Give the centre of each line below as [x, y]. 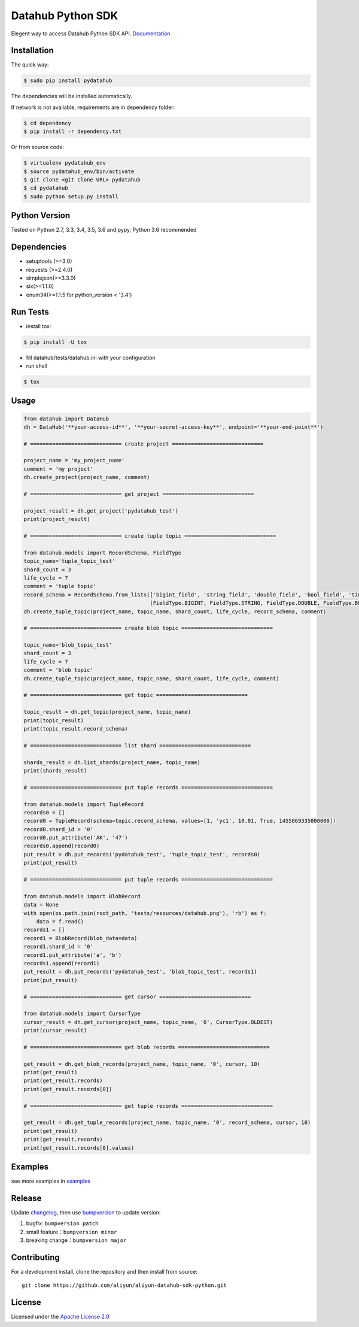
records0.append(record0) [62, 846]
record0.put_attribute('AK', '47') [76, 838]
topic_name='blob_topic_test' [68, 645]
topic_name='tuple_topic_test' [70, 561]
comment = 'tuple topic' [60, 586]
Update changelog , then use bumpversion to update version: [86, 1212]
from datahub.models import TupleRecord [83, 804]
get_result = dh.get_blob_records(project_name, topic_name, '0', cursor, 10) [142, 1064]
